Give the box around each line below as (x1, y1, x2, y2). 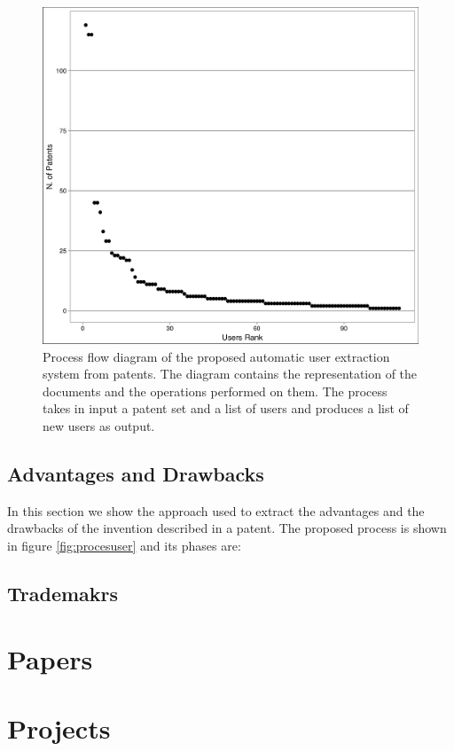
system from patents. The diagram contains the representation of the (43, 364, 418, 383)
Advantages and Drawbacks (7, 460, 264, 488)
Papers (7, 640, 93, 677)
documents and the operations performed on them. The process (43, 381, 387, 400)
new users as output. (43, 417, 155, 435)
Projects (7, 709, 111, 746)
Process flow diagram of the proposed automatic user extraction (43, 347, 390, 365)
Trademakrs (7, 580, 119, 606)
